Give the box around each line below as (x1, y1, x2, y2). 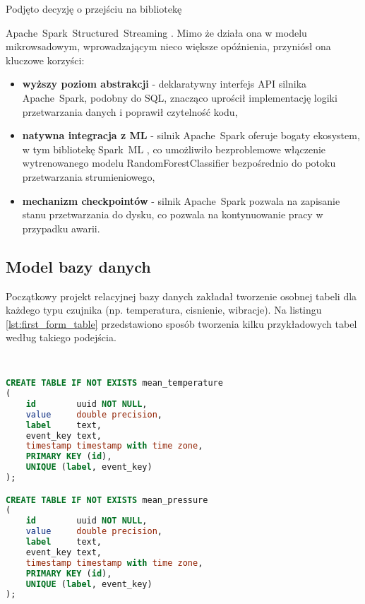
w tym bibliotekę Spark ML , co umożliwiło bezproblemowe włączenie (22, 141, 326, 156)
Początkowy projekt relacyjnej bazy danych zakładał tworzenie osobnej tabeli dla (6, 288, 357, 303)
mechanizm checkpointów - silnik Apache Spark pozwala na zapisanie (22, 193, 340, 208)
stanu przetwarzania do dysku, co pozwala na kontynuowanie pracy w (22, 207, 323, 222)
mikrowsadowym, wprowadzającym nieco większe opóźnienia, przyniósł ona (6, 39, 331, 54)
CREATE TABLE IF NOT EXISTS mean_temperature (6, 378, 223, 389)
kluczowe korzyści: (6, 52, 85, 67)
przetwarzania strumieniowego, (22, 169, 155, 184)
